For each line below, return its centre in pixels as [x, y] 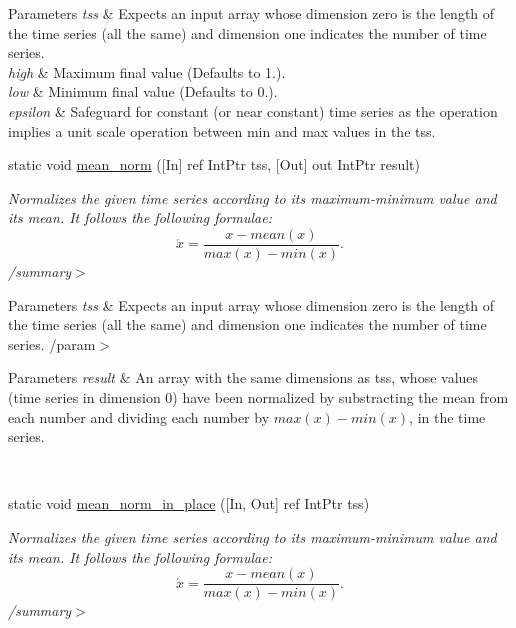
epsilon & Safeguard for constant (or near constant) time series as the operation [253, 110]
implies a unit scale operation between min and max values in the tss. [222, 130]
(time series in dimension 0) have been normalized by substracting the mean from [258, 396]
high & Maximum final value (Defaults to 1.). [147, 71]
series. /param [52, 343]
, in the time [447, 416]
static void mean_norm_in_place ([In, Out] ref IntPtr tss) [189, 503]
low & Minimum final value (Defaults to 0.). [143, 91]
